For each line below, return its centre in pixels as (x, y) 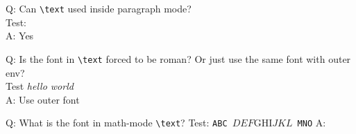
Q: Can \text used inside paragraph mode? (99, 8)
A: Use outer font (43, 99)
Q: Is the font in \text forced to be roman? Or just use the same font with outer (178, 58)
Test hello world (40, 86)
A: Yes (20, 36)
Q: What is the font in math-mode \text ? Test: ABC (117, 123)
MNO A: (312, 123)
